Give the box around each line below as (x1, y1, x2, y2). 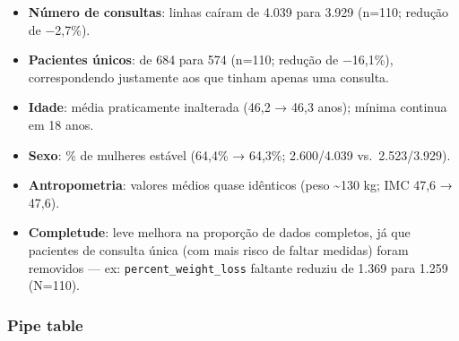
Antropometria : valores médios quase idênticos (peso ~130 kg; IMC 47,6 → (28, 175, 453, 194)
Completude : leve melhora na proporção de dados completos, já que (28, 223, 411, 242)
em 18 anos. (28, 115, 94, 133)
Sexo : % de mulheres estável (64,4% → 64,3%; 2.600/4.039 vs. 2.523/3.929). (28, 145, 451, 164)
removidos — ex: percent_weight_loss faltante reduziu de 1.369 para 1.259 (28, 258, 448, 277)
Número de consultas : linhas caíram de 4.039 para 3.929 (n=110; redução (28, 3, 449, 21)
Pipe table (7, 313, 83, 336)
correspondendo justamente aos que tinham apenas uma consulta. (28, 67, 389, 86)
